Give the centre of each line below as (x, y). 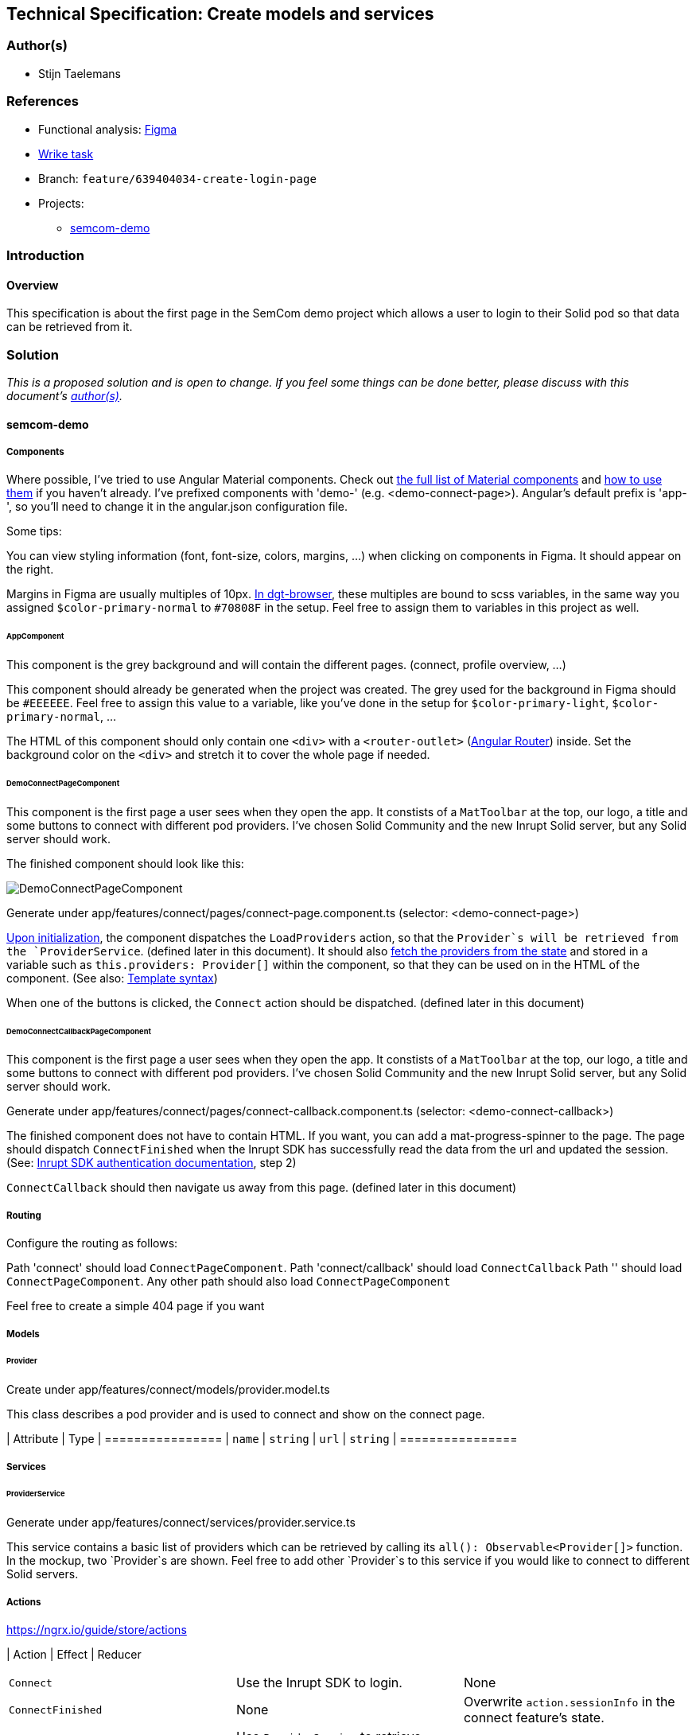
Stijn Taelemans (80, 73)
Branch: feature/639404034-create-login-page (177, 178)
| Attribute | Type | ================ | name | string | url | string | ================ (262, 1439)
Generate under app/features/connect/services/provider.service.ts (181, 1523)
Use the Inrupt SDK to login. (319, 1683)
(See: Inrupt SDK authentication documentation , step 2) (152, 1163)
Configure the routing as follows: (92, 1243)
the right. (30, 570)
